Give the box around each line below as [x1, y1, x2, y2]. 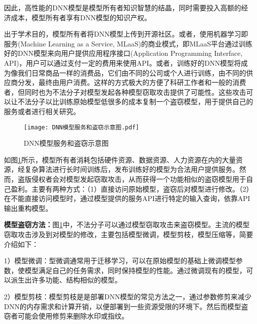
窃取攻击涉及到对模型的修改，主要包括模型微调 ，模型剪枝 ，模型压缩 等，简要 [4, 229, 253, 239]
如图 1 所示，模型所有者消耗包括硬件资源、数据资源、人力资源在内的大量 [4, 154, 236, 164]
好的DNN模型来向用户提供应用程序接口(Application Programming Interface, [4, 48, 243, 58]
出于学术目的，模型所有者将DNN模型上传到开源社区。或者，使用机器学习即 [4, 29, 248, 39]
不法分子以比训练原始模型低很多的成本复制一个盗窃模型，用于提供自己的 [17, 96, 253, 107]
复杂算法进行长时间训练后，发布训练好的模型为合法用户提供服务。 [24, 164, 239, 174]
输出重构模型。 [4, 202, 52, 213]
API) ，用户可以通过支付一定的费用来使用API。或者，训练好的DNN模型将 [4, 57, 241, 68]
